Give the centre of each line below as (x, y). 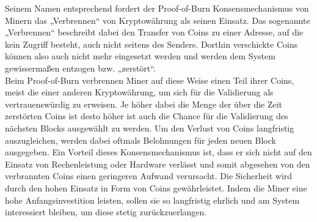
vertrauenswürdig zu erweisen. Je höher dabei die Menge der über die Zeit (144, 104)
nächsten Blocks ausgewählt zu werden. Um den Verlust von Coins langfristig (150, 128)
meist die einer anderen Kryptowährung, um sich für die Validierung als (139, 92)
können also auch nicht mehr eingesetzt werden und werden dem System (140, 56)
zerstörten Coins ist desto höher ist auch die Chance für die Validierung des (147, 116)
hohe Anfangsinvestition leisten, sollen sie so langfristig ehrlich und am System (152, 200)
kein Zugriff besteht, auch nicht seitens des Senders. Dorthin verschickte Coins (151, 44)
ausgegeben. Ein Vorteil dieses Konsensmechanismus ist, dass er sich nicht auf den (158, 152)
